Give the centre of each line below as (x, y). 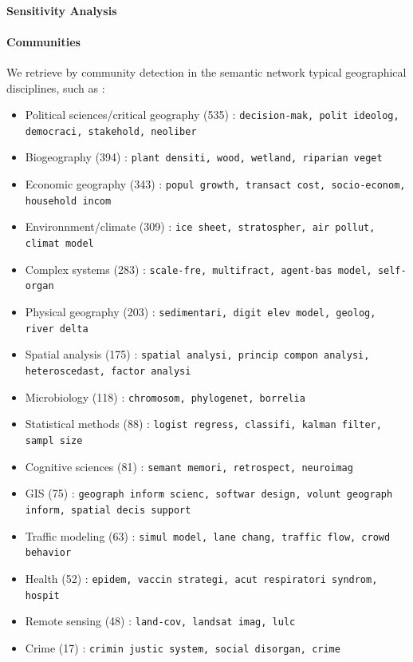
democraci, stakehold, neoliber (111, 131)
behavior (48, 553)
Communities (43, 41)
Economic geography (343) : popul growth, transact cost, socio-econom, (215, 184)
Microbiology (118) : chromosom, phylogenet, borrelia (165, 396)
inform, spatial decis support (108, 510)
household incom (68, 201)
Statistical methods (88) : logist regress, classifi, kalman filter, (203, 424)
